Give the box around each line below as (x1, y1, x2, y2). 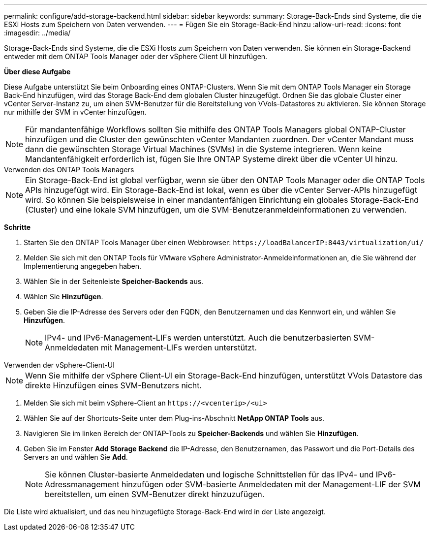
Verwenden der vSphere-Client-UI (4, 361, 115, 369)
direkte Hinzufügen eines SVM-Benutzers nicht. (25, 380, 202, 390)
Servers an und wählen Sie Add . (24, 453, 128, 461)
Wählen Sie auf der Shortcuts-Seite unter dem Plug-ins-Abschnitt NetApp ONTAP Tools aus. (24, 414, 325, 422)
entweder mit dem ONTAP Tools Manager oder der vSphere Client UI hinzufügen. (4, 52, 268, 61)
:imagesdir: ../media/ (4, 29, 71, 37)
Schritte (4, 223, 31, 231)
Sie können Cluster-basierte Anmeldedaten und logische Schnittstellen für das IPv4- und (45, 470, 374, 479)
